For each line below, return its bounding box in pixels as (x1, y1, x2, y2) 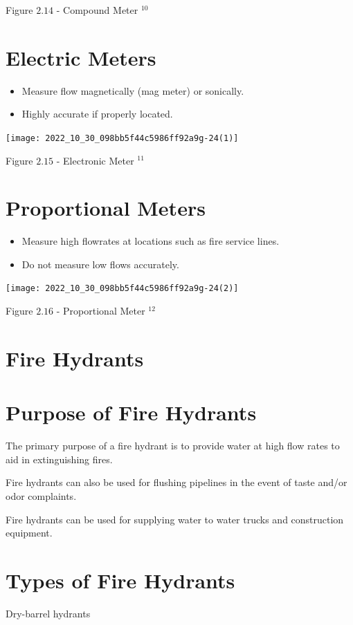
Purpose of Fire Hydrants (6, 398, 257, 427)
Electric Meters (6, 43, 156, 71)
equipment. (6, 525, 53, 540)
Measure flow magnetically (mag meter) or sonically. (21, 83, 244, 97)
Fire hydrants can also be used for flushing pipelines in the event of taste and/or (6, 475, 347, 489)
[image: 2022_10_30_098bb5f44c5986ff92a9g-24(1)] (6, 133, 239, 143)
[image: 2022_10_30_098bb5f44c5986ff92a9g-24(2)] (6, 283, 239, 294)
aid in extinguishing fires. (6, 451, 113, 466)
